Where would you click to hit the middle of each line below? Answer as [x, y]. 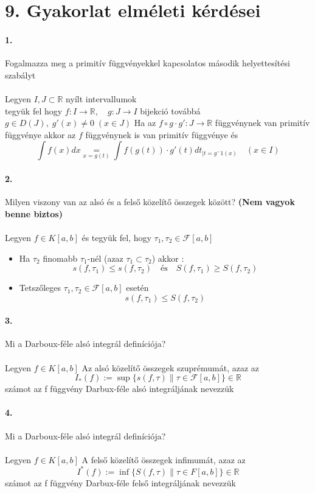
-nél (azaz [105, 258]
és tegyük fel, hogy [116, 237]
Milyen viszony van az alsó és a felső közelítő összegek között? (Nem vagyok [150, 202]
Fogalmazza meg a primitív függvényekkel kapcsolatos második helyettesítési [147, 63]
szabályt [20, 75]
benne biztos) [34, 213]
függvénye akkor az [40, 134]
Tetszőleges [40, 288]
